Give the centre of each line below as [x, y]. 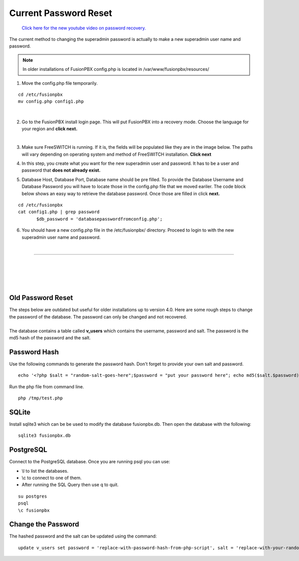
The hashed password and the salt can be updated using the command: [83, 536]
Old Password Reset [41, 298]
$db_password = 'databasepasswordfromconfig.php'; [100, 219]
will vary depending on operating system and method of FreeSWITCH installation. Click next [117, 154]
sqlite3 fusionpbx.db [44, 436]
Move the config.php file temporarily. [60, 83]
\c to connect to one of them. [52, 478]
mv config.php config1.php [51, 102]
